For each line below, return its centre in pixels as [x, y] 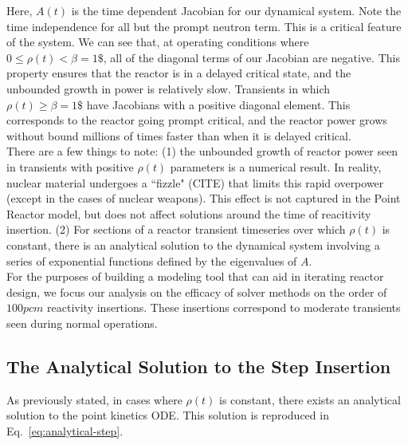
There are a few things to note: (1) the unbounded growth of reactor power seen [202, 151]
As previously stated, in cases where [94, 399]
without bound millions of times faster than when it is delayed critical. [179, 135]
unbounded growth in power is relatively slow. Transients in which [169, 88]
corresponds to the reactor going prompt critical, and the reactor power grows [197, 120]
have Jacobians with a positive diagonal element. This [218, 104]
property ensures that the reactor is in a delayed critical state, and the [179, 73]
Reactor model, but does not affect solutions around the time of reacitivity [189, 213]
